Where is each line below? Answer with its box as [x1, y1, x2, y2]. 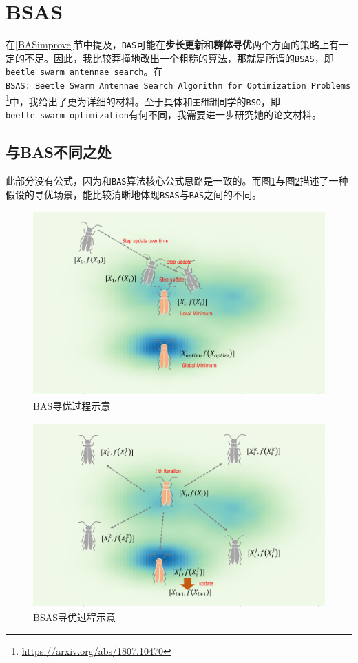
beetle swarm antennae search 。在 [6, 64, 163, 78]
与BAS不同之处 [6, 141, 112, 162]
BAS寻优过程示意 [33, 398, 111, 412]
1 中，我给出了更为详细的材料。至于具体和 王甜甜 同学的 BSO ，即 [6, 92, 281, 108]
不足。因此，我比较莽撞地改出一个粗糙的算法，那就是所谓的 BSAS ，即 [24, 50, 334, 65]
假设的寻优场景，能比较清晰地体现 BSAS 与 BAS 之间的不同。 [6, 187, 262, 201]
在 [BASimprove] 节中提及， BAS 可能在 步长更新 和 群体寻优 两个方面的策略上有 [6, 37, 339, 52]
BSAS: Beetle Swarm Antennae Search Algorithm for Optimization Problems [6, 81, 351, 92]
